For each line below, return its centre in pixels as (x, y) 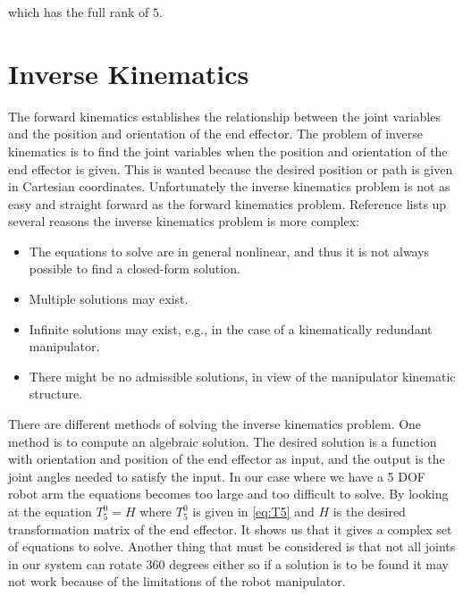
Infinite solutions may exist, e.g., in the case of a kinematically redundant (231, 328)
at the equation (50, 511)
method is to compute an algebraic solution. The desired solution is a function (223, 441)
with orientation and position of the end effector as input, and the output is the (227, 459)
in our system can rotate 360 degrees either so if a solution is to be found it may (228, 563)
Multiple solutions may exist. (109, 299)
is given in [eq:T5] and (253, 511)
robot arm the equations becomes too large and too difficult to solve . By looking (228, 494)
